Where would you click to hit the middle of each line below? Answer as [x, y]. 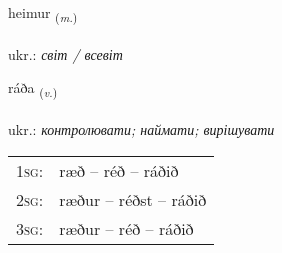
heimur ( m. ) [43, 13]
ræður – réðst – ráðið [133, 199]
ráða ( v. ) [33, 89]
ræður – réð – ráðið [126, 228]
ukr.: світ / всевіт [65, 53]
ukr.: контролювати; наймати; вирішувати [141, 129]
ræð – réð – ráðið [119, 170]
